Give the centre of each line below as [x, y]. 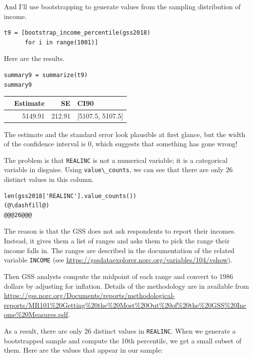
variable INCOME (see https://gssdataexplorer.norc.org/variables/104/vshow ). [118, 260]
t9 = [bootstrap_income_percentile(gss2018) [77, 33]
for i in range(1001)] [61, 42]
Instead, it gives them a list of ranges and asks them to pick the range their [117, 241]
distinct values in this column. [49, 179]
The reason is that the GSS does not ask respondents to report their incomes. [120, 231]
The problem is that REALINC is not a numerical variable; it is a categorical [116, 160]
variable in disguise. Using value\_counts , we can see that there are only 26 [118, 169]
